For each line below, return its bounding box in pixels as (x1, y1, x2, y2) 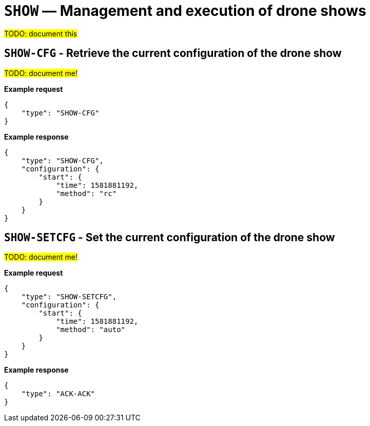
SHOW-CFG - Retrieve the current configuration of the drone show (4, 47, 342, 60)
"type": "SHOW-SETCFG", (21, 293, 117, 301)
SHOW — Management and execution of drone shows (4, 2, 366, 20)
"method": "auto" (56, 325, 126, 334)
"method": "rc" (56, 189, 117, 198)
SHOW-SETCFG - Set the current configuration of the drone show (4, 231, 335, 244)
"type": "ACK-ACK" (21, 390, 95, 398)
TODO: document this (4, 29, 77, 38)
